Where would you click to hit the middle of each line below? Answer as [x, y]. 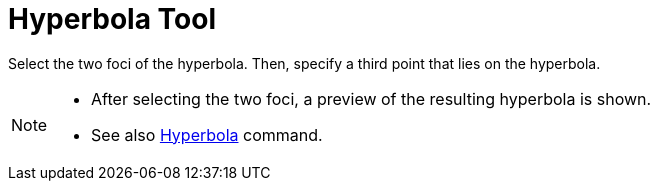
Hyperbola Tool [112, 19]
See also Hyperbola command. [207, 134]
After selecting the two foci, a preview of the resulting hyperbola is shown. [371, 98]
